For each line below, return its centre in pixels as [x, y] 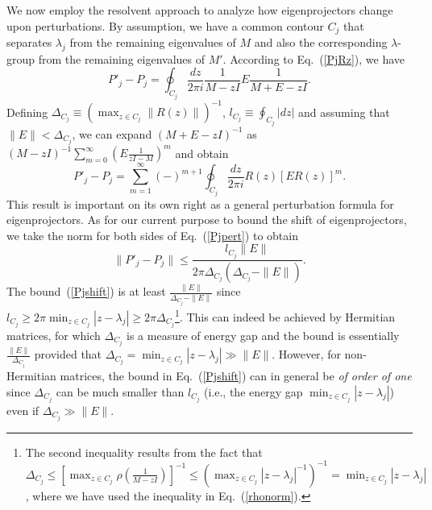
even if [23, 410]
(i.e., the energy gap [253, 391]
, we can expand [112, 133]
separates [29, 42]
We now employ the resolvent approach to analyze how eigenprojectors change [200, 10]
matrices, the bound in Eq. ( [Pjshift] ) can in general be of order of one [236, 375]
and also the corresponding [321, 42]
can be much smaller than [120, 391]
